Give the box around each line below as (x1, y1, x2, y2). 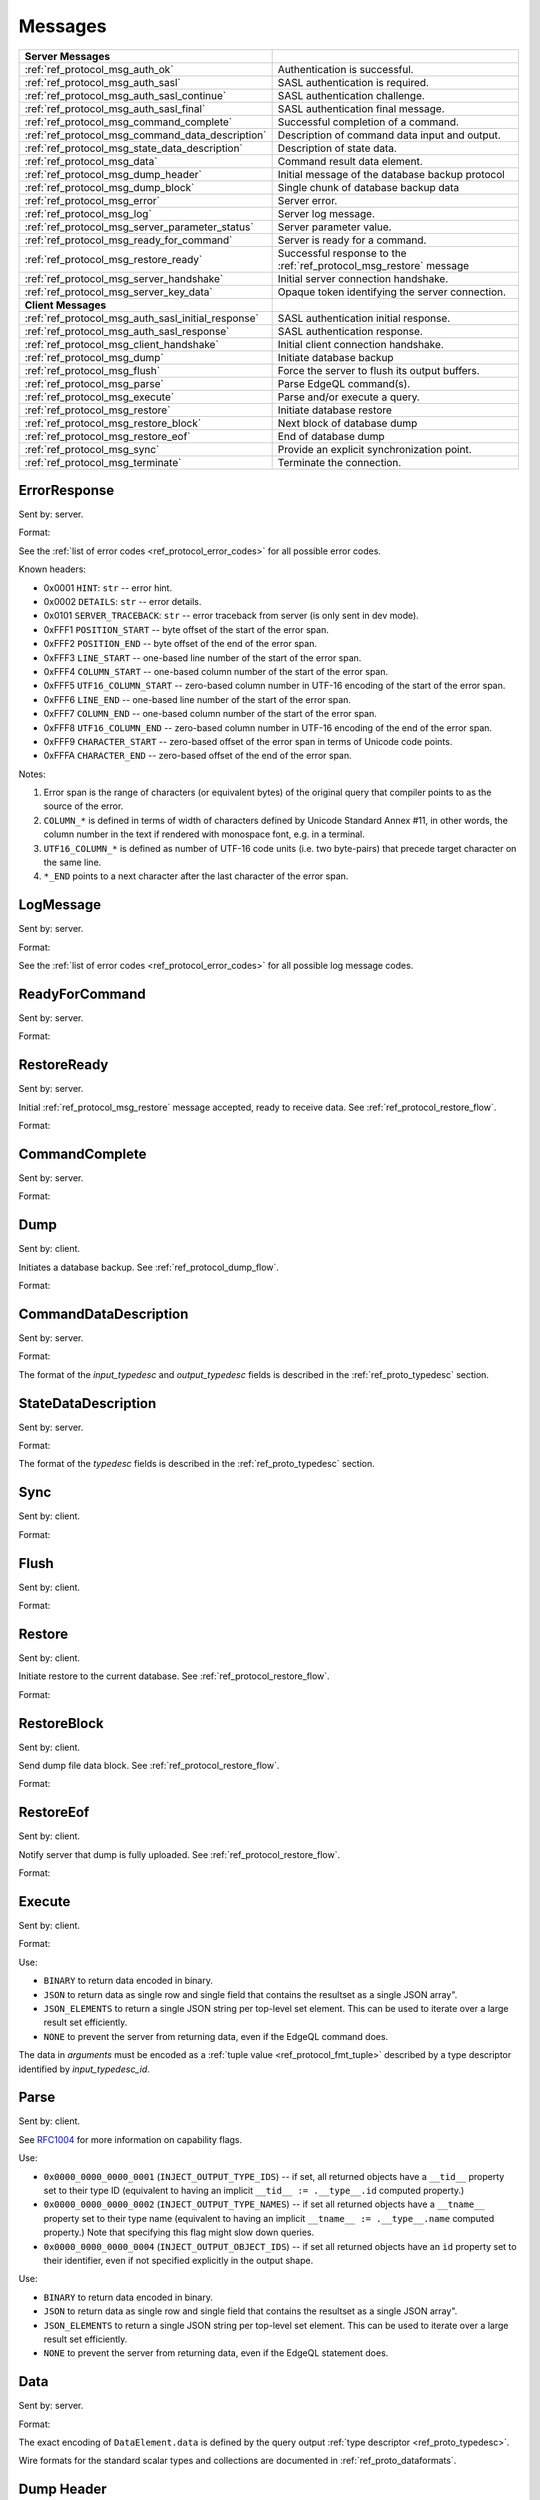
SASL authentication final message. (277, 101, 445, 115)
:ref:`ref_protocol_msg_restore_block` (24, 416, 202, 430)
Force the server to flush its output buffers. (277, 363, 480, 377)
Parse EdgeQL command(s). (277, 376, 411, 390)
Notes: (18, 768, 46, 780)
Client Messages (24, 298, 107, 312)
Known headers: (18, 563, 87, 575)
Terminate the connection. (277, 455, 402, 469)
